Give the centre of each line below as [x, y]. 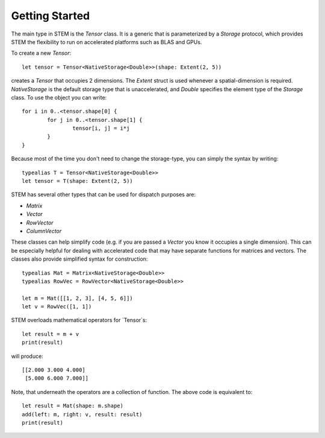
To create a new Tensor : [41, 53]
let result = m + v [51, 334]
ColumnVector [44, 231]
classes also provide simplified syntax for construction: [79, 259]
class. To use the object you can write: [59, 97]
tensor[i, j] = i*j [101, 129]
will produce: [27, 356]
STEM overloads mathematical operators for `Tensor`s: [79, 320]
